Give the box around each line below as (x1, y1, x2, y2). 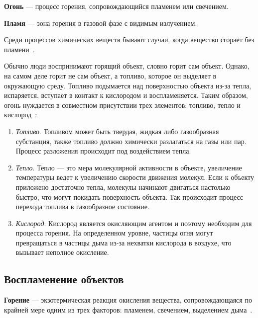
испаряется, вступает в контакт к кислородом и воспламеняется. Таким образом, (4, 90, 248, 100)
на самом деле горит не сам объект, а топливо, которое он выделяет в (4, 70, 217, 80)
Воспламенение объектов (4, 271, 124, 287)
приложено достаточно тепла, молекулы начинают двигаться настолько (15, 181, 231, 192)
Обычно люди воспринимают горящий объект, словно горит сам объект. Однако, (4, 61, 250, 71)
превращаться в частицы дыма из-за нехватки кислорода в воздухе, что (15, 237, 232, 247)
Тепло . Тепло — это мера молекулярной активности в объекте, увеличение (15, 162, 242, 172)
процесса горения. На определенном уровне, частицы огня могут (15, 228, 213, 238)
